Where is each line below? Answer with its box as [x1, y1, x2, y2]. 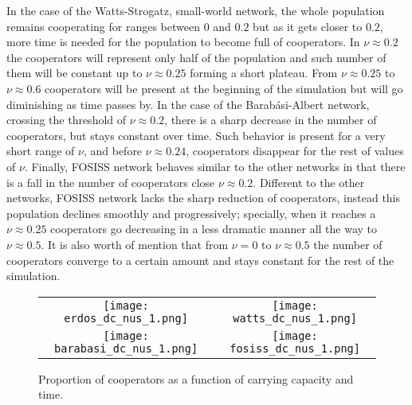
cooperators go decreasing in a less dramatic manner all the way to [50, 220, 378, 237]
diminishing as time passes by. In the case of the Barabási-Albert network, [6, 95, 370, 112]
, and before [83, 142, 143, 159]
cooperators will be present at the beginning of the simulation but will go [45, 80, 403, 96]
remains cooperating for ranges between [6, 18, 200, 34]
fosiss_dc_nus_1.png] [230, 341, 360, 355]
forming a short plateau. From [190, 64, 338, 81]
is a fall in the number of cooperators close [6, 173, 215, 190]
